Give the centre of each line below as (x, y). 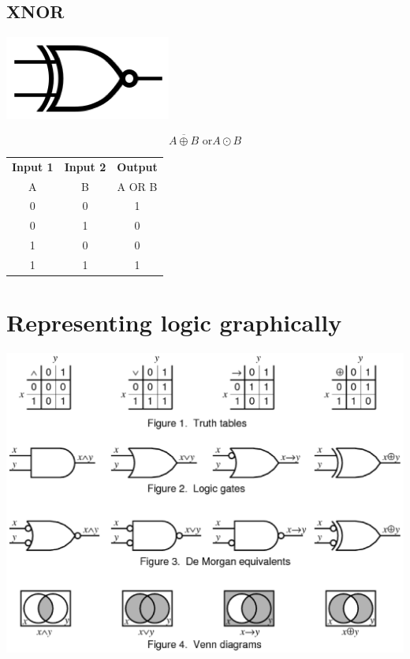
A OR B (137, 186)
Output (137, 166)
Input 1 (33, 166)
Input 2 (85, 166)
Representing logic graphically (174, 322)
